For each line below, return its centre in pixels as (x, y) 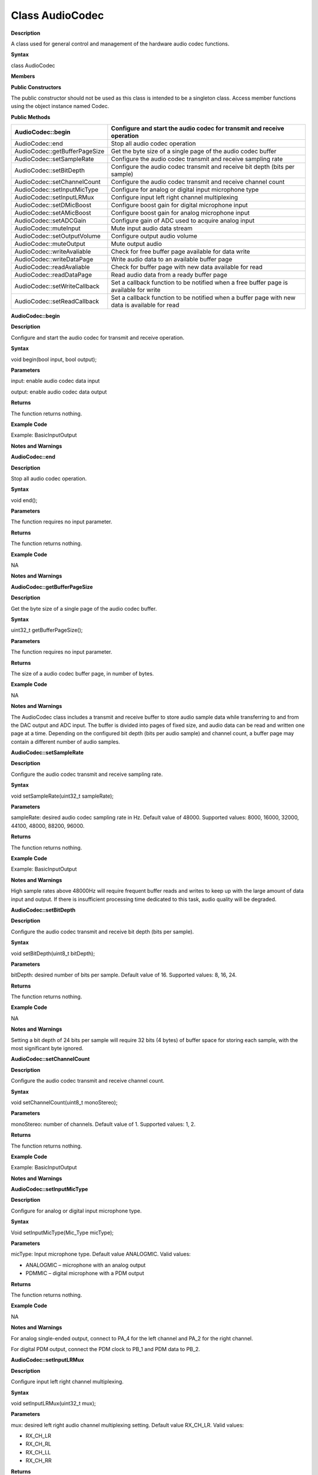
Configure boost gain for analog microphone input (180, 213)
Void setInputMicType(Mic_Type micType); (62, 1233)
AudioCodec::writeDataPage (54, 260)
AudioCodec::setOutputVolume (58, 236)
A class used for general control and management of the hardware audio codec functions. (120, 44)
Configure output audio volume (154, 236)
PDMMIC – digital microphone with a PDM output (85, 1273)
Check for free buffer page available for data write (180, 252)
